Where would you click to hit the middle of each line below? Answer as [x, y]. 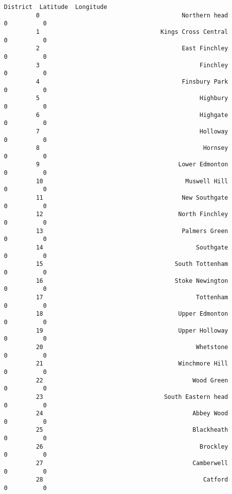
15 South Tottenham [132, 264]
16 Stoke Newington [132, 281]
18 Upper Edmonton [132, 314]
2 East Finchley [132, 49]
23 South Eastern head [132, 397]
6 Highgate [132, 115]
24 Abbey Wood [132, 414]
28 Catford [132, 480]
